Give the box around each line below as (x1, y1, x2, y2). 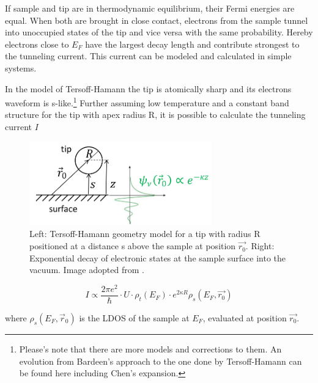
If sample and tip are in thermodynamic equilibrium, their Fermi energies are (5, 2, 295, 14)
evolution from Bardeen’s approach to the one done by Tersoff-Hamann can (19, 354, 302, 367)
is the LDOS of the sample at (79, 312, 190, 324)
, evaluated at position (202, 312, 287, 324)
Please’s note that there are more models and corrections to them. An (19, 343, 282, 355)
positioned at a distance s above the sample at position (29, 239, 236, 252)
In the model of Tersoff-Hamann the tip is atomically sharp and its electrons (5, 82, 292, 95)
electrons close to (5, 37, 69, 50)
